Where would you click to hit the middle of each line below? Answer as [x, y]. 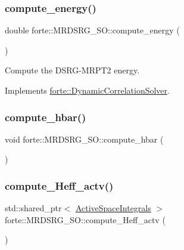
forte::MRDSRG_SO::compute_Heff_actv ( [85, 219]
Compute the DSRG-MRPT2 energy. [72, 70]
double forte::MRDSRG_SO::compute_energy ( [92, 30]
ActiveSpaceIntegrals [113, 208]
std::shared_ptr [33, 208]
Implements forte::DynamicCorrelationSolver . [87, 90]
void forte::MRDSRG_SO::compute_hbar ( [84, 139]
